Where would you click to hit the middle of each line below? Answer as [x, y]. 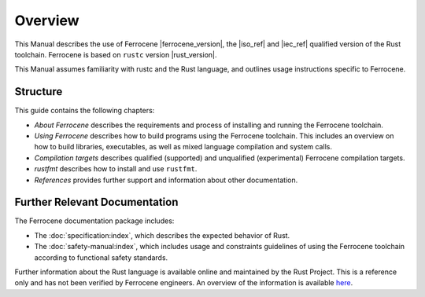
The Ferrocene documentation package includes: [94, 221]
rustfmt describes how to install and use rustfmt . [116, 169]
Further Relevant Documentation [96, 202]
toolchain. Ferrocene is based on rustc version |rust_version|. [116, 54]
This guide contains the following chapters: [85, 111]
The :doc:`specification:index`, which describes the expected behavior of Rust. [162, 235]
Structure [39, 92]
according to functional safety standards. [101, 257]
